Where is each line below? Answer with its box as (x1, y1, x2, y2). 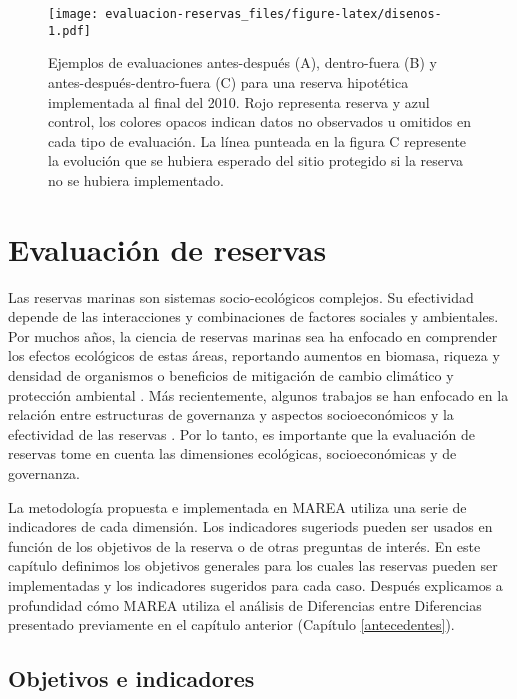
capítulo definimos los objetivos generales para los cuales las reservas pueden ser (8, 555, 498, 576)
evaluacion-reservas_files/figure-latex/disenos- (105, 7, 442, 21)
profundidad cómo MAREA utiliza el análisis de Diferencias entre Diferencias (8, 594, 482, 615)
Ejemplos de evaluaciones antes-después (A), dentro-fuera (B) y (48, 52, 437, 73)
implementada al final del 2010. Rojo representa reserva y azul (48, 91, 430, 112)
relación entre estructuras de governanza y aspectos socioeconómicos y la (8, 404, 454, 425)
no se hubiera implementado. (48, 169, 224, 190)
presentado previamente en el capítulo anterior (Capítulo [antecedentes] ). (8, 614, 455, 635)
